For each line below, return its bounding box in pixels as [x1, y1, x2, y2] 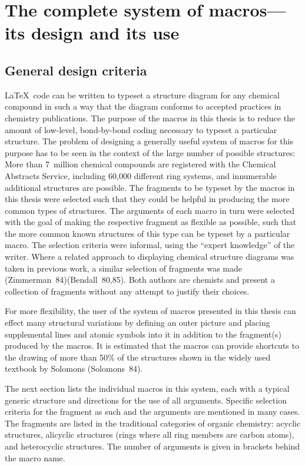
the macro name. [5, 451, 65, 464]
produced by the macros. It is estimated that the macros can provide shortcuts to [5, 339, 299, 352]
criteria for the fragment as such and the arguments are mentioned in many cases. [5, 405, 300, 418]
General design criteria [5, 61, 147, 79]
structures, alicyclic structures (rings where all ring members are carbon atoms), [5, 428, 294, 441]
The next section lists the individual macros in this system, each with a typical [5, 382, 290, 395]
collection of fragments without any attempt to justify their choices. [5, 285, 250, 297]
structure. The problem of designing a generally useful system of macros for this [5, 135, 293, 147]
